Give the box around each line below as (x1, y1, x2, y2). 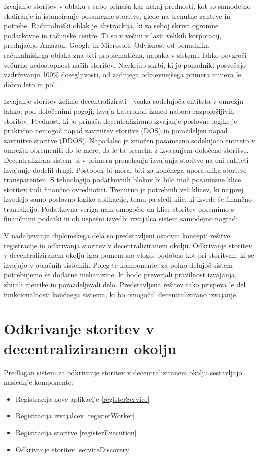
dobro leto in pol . (4, 79, 59, 89)
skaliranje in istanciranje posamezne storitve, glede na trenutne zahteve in (4, 10, 231, 21)
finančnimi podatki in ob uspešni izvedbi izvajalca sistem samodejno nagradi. (4, 213, 240, 224)
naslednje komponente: (4, 377, 73, 387)
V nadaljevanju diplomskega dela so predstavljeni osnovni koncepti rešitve (4, 230, 230, 241)
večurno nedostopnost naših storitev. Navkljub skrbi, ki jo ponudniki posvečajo (4, 59, 246, 70)
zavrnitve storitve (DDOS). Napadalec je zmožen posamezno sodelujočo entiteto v (4, 135, 255, 145)
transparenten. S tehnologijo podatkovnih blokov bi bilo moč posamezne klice (4, 174, 241, 185)
